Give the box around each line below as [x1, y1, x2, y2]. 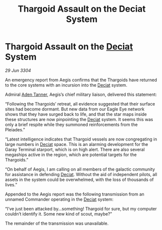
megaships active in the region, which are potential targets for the [5, 152, 137, 158]
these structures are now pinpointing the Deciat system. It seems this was [5, 116, 153, 122]
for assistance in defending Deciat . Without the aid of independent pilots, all [5, 171, 157, 177]
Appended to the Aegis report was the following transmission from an [5, 191, 144, 197]
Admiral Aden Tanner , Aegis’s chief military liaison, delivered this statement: [5, 91, 157, 97]
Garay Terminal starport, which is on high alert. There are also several [5, 146, 145, 152]
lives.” [5, 181, 18, 188]
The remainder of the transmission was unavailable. [5, 220, 108, 226]
